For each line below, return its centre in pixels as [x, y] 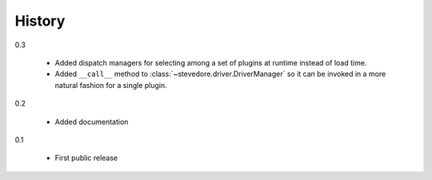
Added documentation [92, 122]
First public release [86, 158]
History [40, 21]
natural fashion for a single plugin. [111, 85]
